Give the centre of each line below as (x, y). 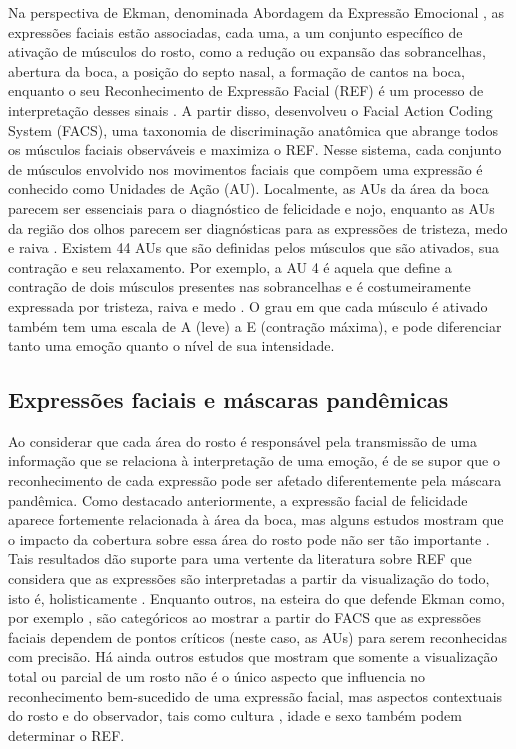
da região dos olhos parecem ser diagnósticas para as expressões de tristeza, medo (258, 227)
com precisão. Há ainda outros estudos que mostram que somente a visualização (253, 656)
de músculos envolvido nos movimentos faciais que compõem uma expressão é (245, 168)
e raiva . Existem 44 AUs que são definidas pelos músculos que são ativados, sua (253, 247)
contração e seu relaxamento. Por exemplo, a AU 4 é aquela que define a (230, 266)
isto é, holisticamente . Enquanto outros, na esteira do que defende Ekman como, (256, 597)
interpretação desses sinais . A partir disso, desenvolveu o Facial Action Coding (250, 109)
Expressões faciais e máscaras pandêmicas (228, 399)
